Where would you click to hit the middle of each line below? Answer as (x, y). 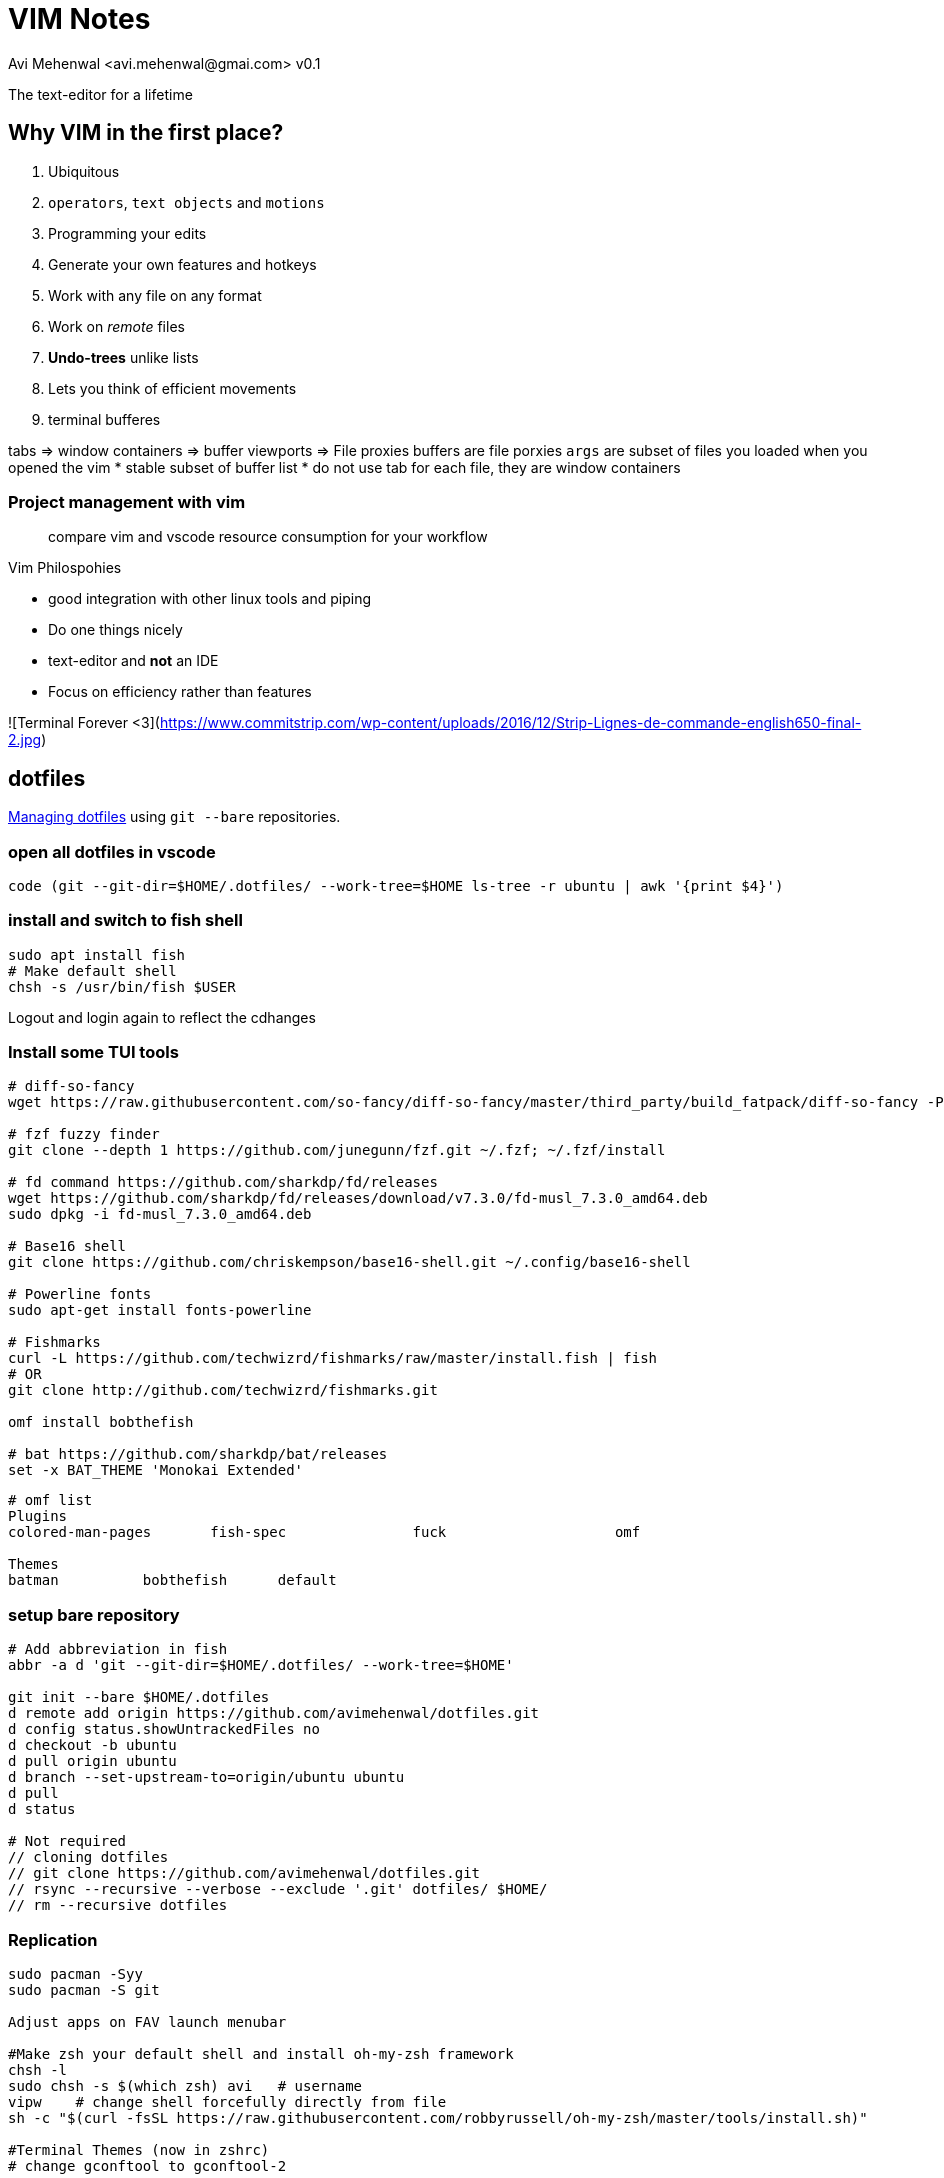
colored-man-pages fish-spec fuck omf (324, 1532)
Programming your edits (127, 233)
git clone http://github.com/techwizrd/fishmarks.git (223, 1390)
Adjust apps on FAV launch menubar (147, 2021)
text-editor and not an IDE (133, 661)
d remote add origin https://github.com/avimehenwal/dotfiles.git (274, 1713)
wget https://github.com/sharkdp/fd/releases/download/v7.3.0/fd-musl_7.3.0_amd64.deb (358, 1198)
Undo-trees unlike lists (123, 357)
